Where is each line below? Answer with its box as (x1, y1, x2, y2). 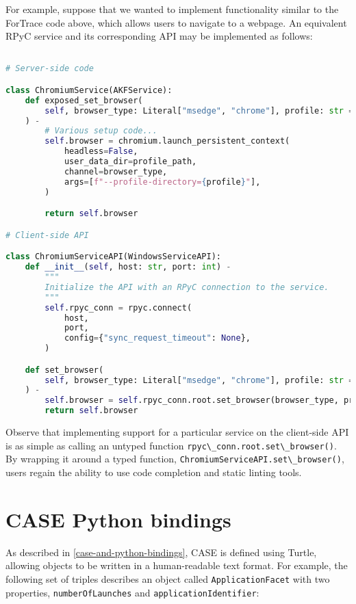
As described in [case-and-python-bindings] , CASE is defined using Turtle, (5, 544, 317, 559)
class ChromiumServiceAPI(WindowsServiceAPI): (5, 252, 221, 262)
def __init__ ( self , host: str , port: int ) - (25, 262, 231, 272)
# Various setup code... (44, 126, 157, 136)
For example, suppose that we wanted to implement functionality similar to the (5, 2, 339, 16)
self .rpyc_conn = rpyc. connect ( (44, 302, 192, 313)
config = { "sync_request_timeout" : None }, (64, 333, 251, 343)
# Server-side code (5, 64, 94, 74)
